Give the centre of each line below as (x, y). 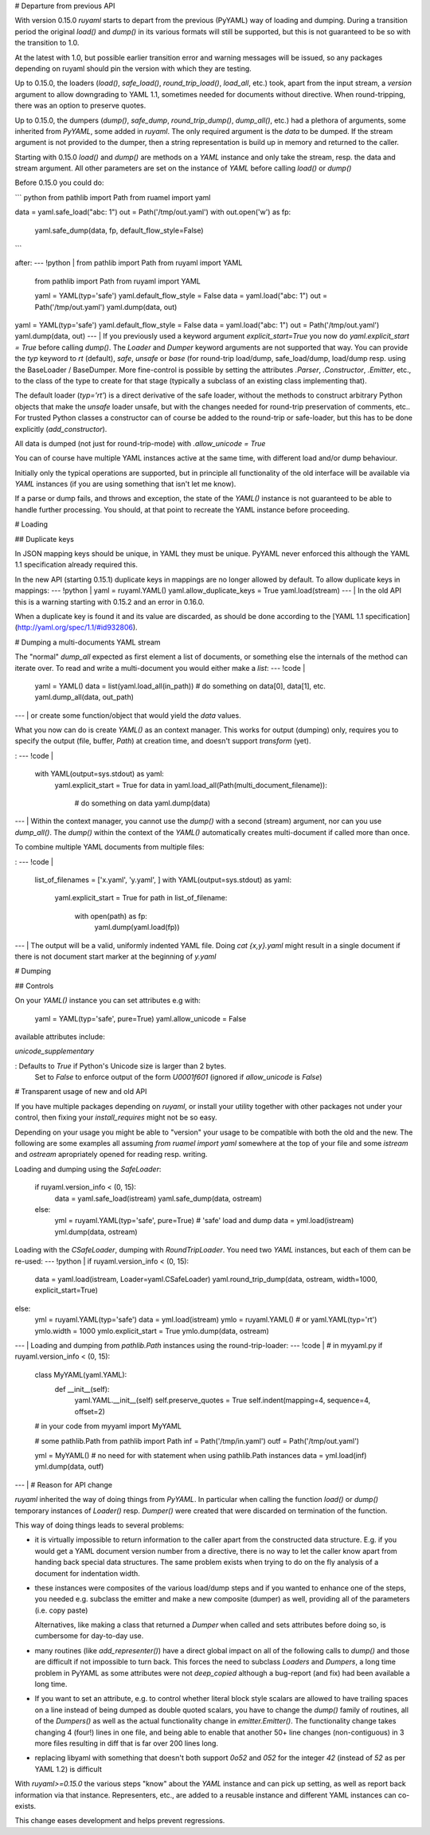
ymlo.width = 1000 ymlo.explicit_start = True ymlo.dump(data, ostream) (152, 1331)
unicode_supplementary (55, 1051)
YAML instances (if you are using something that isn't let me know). (125, 484)
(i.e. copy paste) (61, 1610)
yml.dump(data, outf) (69, 1467)
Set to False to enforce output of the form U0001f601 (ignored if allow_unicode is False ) (178, 1077)
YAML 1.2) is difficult (68, 1769)
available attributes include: (60, 1037)
